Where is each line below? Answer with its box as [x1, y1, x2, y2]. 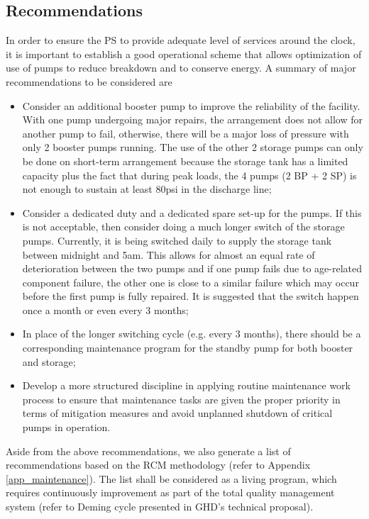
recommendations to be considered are [6, 74, 172, 89]
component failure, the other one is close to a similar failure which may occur [22, 274, 359, 289]
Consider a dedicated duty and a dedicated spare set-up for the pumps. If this [22, 205, 362, 220]
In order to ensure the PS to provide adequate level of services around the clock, [6, 33, 356, 48]
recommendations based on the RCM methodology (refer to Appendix [6, 457, 311, 472]
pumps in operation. [22, 420, 111, 435]
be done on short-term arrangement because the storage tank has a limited [22, 153, 348, 168]
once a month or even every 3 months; [22, 302, 189, 317]
